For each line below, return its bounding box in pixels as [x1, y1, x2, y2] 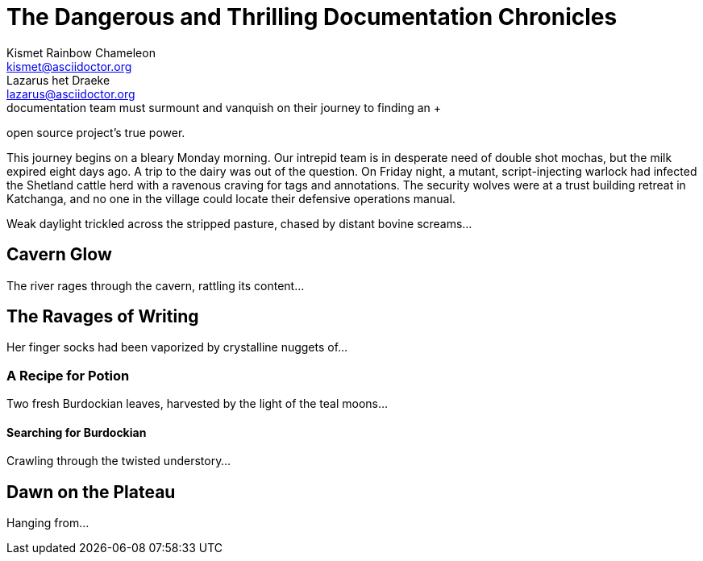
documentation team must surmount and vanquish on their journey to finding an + [6, 100, 442, 114]
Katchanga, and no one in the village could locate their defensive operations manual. [6, 191, 455, 206]
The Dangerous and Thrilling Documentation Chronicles [6, 3, 618, 31]
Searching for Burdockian [6, 425, 147, 439]
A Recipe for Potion [6, 367, 130, 384]
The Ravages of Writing [6, 306, 199, 327]
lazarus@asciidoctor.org [6, 86, 135, 101]
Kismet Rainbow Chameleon [6, 45, 156, 60]
